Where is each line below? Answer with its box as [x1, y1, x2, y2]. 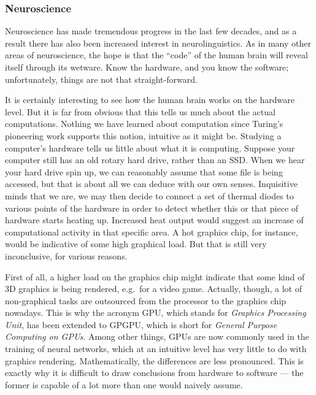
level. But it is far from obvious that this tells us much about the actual [5, 105, 276, 118]
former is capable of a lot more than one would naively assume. [5, 378, 243, 391]
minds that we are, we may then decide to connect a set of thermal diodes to [5, 189, 294, 202]
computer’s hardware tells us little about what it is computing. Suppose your [5, 141, 295, 154]
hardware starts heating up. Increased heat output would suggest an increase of [5, 213, 304, 226]
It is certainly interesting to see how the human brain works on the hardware [5, 93, 295, 106]
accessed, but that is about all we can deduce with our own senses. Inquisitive [5, 177, 298, 190]
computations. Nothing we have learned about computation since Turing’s [5, 117, 283, 130]
